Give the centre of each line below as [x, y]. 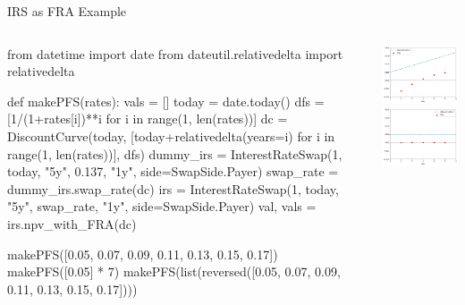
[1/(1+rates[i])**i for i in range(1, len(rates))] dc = [148, 119]
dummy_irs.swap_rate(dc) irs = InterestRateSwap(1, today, [173, 188]
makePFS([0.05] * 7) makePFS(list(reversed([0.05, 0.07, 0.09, [174, 271]
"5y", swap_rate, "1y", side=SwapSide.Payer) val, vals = [162, 206]
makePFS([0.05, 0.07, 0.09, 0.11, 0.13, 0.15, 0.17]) [143, 254]
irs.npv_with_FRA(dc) [72, 223]
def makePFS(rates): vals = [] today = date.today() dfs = [166, 101]
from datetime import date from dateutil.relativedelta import [175, 53]
